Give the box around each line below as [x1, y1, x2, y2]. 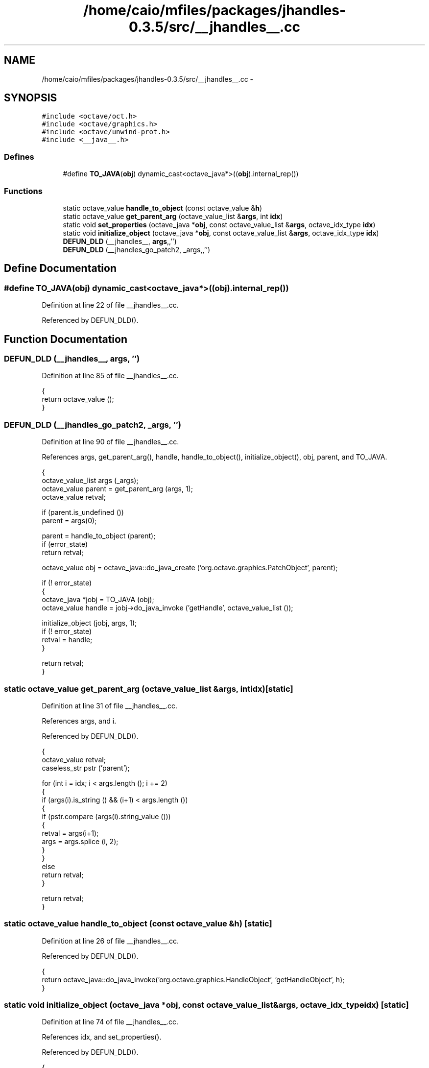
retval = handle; [42, 635, 93, 644]
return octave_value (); [42, 395, 114, 404]
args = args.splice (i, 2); [42, 837, 119, 846]
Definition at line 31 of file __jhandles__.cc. [42, 701, 178, 710]
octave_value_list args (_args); [42, 476, 139, 485]
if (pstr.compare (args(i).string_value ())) [42, 812, 171, 821]
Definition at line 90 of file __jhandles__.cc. [42, 437, 179, 446]
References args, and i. [42, 716, 117, 725]
